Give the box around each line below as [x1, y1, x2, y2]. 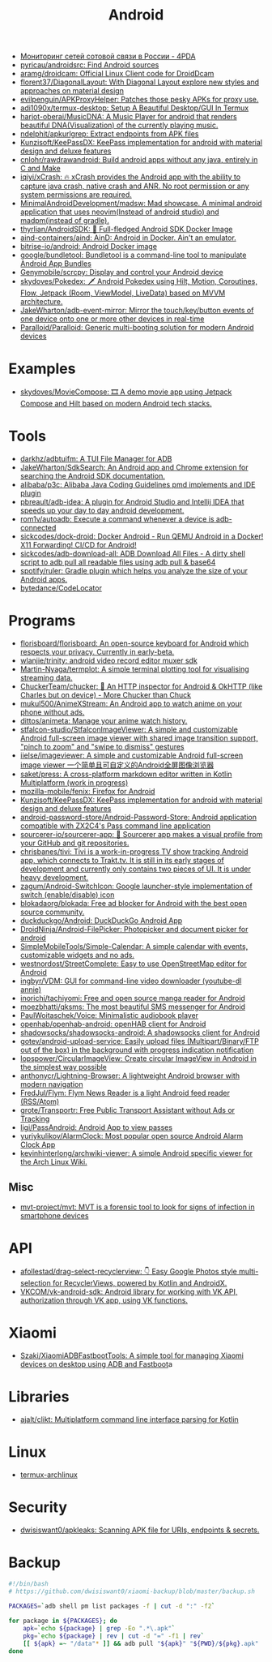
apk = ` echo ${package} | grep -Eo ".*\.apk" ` [23, 1624, 176, 1632]
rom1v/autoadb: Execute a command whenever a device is [19, 514, 215, 524]
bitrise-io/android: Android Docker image [19, 242, 158, 251]
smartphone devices [19, 1210, 89, 1220]
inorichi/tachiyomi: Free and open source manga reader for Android [19, 994, 245, 1003]
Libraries [8, 1387, 70, 1406]
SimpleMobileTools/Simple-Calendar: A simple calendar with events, [19, 942, 249, 951]
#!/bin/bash [8, 1580, 49, 1588]
